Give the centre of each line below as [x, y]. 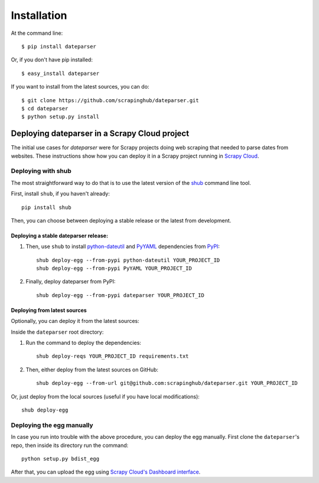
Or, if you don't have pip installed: [52, 60]
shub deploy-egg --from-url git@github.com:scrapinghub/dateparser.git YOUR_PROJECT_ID [167, 383]
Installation [39, 15]
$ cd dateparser [45, 108]
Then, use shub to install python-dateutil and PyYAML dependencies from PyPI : [123, 247]
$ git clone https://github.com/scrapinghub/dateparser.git [110, 100]
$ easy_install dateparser [61, 73]
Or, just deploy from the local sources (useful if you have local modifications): [105, 396]
